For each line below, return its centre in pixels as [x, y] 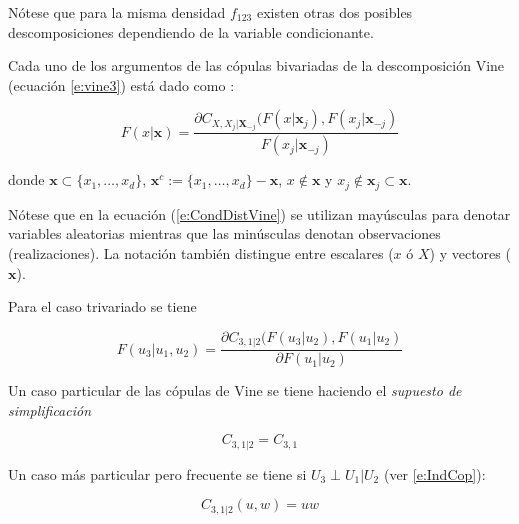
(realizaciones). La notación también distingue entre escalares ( [201, 252]
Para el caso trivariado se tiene [102, 306]
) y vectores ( [470, 252]
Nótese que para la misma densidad [117, 12]
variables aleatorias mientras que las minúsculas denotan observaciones [224, 233]
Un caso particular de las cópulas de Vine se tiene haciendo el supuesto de [235, 390]
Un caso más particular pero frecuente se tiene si [157, 473]
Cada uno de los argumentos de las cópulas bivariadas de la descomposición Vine [256, 65]
